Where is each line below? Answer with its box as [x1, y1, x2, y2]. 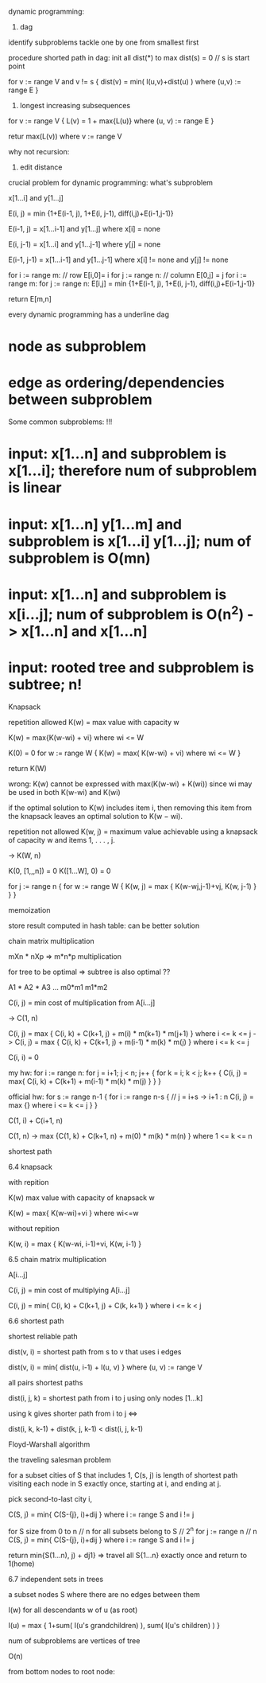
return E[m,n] [8, 294, 52, 303]
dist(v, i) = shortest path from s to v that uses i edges [8, 1346, 182, 1356]
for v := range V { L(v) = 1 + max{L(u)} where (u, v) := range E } [8, 116, 214, 126]
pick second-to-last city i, [8, 1494, 93, 1503]
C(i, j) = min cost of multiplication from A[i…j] [8, 998, 156, 1007]
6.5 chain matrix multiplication [8, 1254, 107, 1264]
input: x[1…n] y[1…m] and [8, 515, 183, 533]
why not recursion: [8, 147, 70, 156]
